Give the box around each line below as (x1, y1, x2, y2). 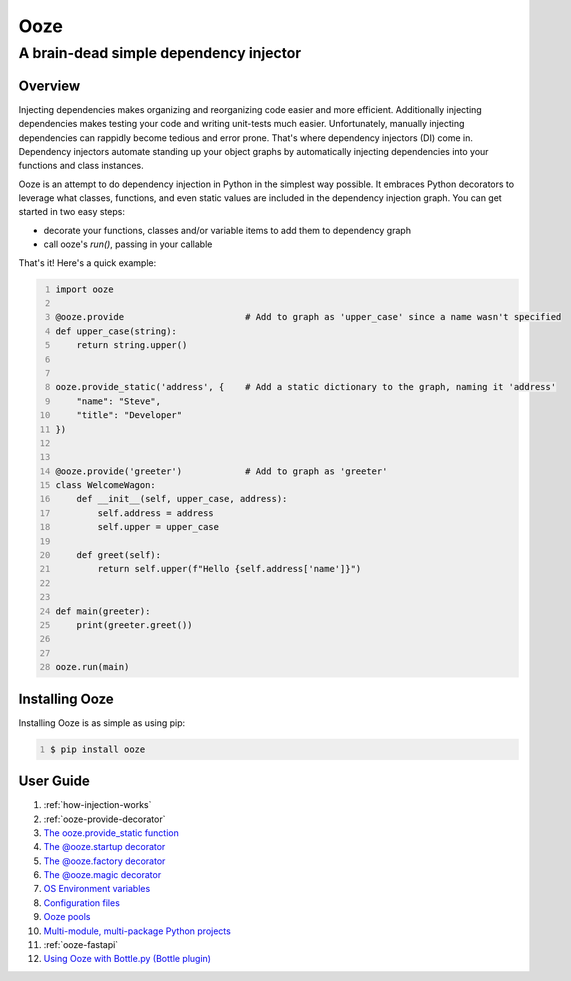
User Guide (18, 773, 90, 790)
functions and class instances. (18, 160, 144, 172)
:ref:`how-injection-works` (43, 799, 152, 811)
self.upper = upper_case (97, 521, 220, 533)
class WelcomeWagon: (55, 480, 157, 491)
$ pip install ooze (50, 743, 146, 755)
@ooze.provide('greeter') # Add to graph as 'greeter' (55, 465, 388, 477)
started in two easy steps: (18, 206, 125, 218)
